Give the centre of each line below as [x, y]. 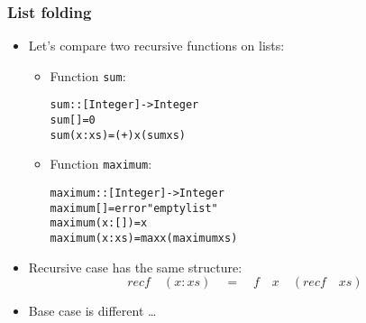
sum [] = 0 [73, 120]
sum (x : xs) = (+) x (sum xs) [118, 135]
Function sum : [88, 75]
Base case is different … [92, 311]
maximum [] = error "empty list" [134, 208]
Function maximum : [101, 164]
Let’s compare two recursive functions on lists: [156, 46]
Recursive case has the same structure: [135, 267]
